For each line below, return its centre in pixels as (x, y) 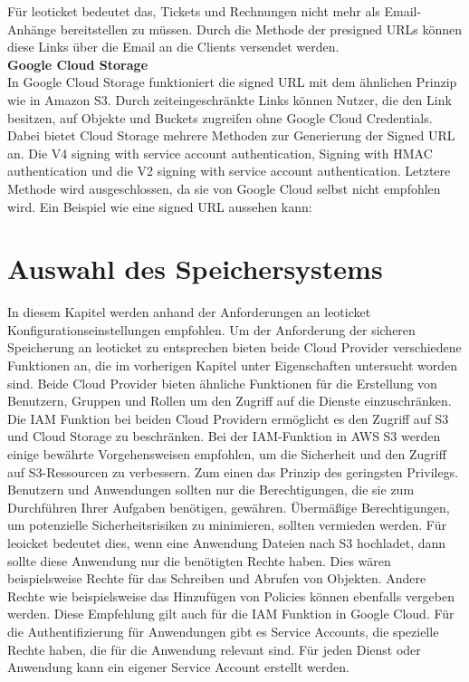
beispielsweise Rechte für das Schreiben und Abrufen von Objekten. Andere (217, 578)
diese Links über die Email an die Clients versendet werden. (173, 47)
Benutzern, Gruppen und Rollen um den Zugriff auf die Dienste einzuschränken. (230, 401)
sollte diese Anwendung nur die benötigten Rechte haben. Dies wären (199, 560)
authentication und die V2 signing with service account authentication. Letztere (229, 171)
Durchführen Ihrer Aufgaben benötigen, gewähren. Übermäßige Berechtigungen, (229, 507)
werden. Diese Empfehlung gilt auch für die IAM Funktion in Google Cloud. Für (231, 614)
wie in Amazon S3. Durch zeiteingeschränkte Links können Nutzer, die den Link (230, 99)
